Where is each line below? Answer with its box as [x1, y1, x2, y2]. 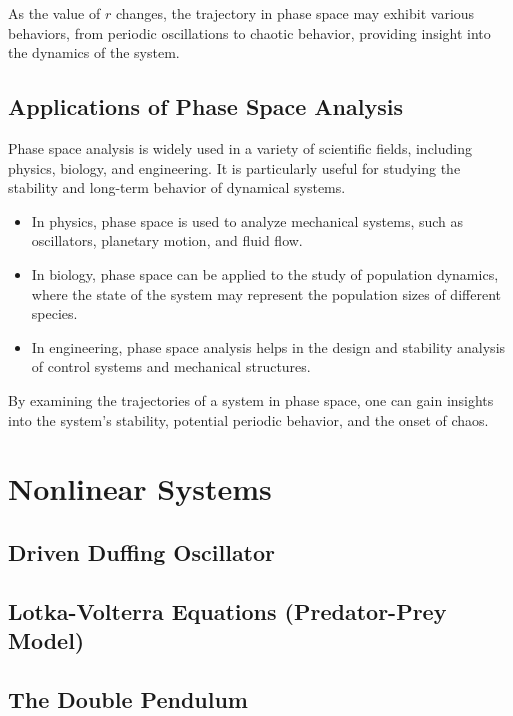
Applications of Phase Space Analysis [8, 91, 403, 122]
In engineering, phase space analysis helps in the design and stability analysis [31, 336, 506, 357]
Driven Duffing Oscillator [8, 536, 276, 567]
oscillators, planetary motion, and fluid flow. [31, 230, 303, 251]
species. [31, 303, 78, 324]
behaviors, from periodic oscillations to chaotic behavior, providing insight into [8, 22, 491, 43]
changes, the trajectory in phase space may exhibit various [115, 3, 475, 23]
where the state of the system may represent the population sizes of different [31, 283, 501, 304]
